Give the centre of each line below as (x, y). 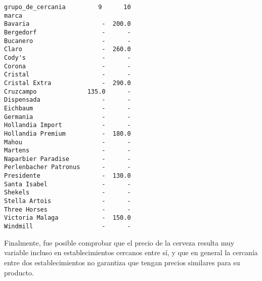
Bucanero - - (68, 41)
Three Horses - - (68, 209)
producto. (19, 272)
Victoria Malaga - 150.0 (68, 218)
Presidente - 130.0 (68, 176)
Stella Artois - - (68, 201)
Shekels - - (68, 193)
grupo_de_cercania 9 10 (68, 7)
